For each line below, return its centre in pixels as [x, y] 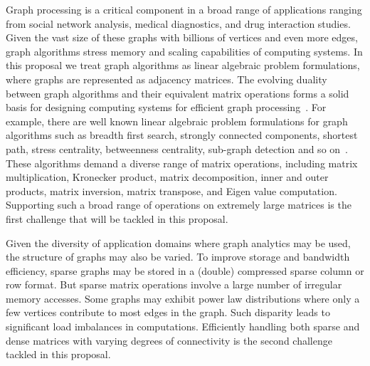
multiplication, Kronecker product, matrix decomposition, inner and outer [167, 177]
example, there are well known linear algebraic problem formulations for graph [177, 121]
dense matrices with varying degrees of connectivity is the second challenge [169, 340]
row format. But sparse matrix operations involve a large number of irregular [174, 284]
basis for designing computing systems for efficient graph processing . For [166, 107]
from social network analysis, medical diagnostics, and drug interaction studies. [178, 23]
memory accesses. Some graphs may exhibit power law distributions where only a [183, 298]
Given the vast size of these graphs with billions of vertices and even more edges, [182, 37]
